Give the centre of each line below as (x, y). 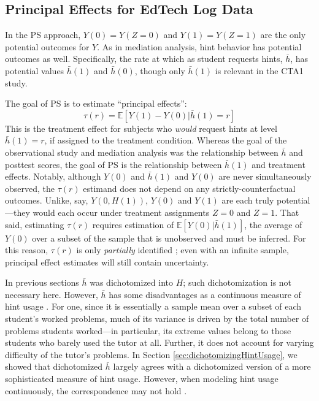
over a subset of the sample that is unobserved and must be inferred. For (169, 238)
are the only (283, 35)
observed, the (30, 188)
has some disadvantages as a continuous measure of (205, 294)
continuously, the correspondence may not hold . (96, 390)
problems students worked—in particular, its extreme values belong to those (148, 330)
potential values (35, 70)
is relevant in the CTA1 (259, 70)
